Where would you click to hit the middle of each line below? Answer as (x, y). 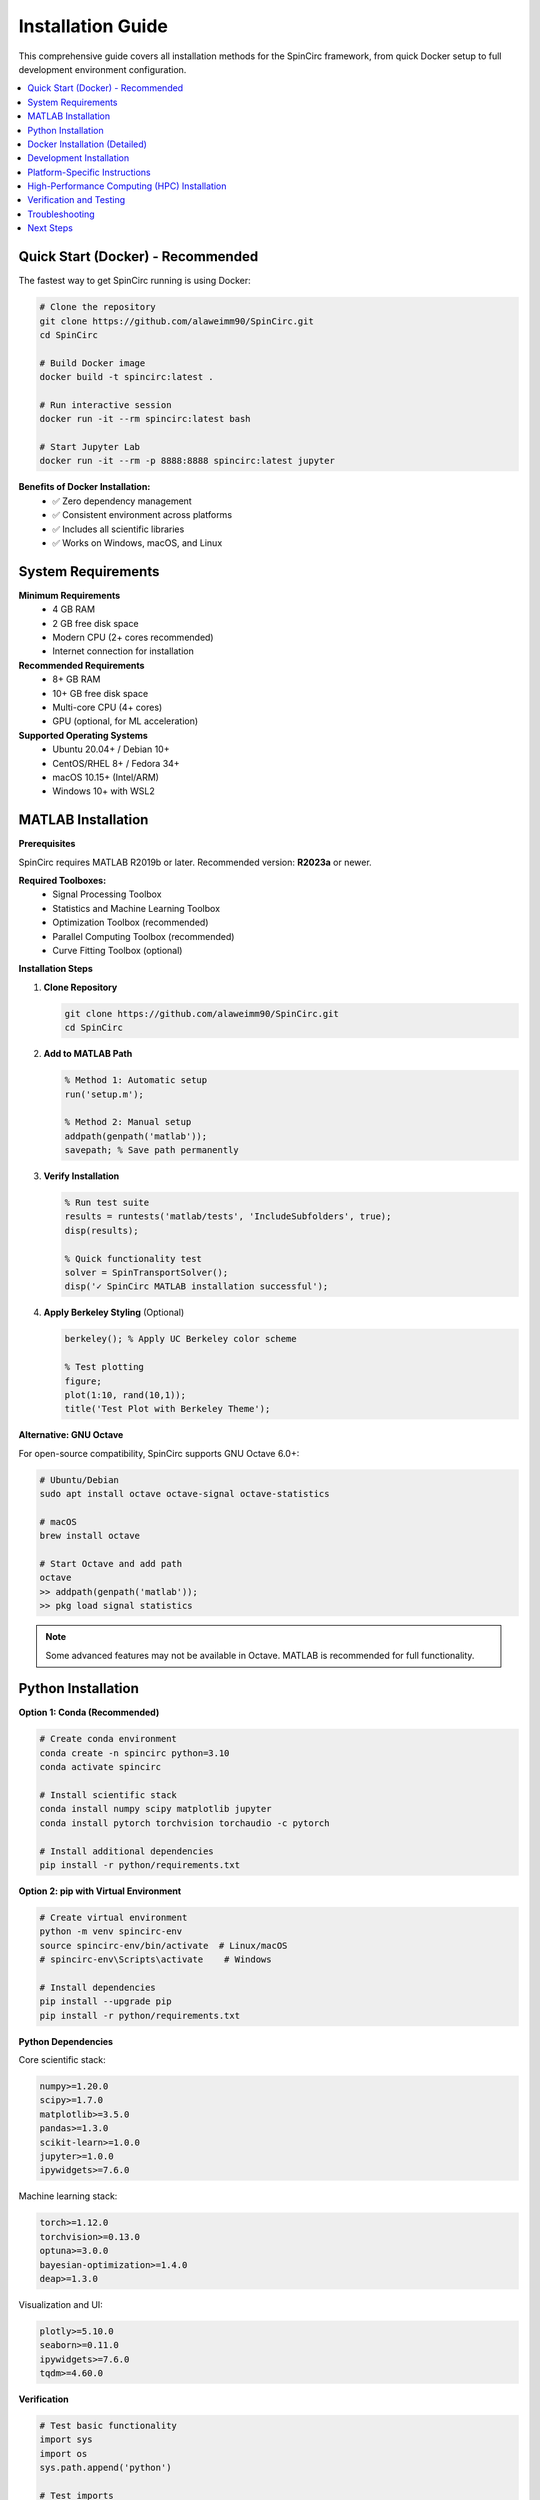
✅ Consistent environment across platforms (142, 515)
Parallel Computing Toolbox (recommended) (143, 936)
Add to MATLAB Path (88, 1054)
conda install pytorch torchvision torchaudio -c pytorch (184, 1823)
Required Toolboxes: (62, 881)
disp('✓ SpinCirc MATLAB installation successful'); (196, 1286)
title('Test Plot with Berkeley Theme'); (167, 1409)
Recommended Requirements (81, 665)
